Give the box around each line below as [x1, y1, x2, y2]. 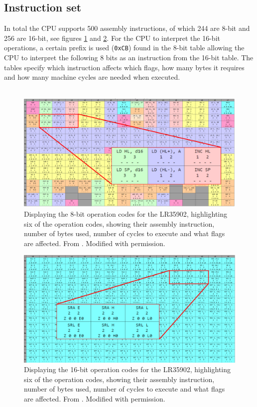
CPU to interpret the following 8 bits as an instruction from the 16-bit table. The [4, 52, 254, 63]
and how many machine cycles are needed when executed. [4, 72, 180, 82]
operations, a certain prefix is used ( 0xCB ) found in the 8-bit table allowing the [4, 42, 245, 53]
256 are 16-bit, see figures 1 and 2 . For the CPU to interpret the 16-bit [4, 32, 220, 43]
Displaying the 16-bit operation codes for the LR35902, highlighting [24, 364, 231, 375]
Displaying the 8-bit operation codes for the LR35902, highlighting [24, 208, 228, 219]
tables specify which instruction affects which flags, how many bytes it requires [4, 62, 245, 72]
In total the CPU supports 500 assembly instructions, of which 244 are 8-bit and [4, 23, 250, 33]
